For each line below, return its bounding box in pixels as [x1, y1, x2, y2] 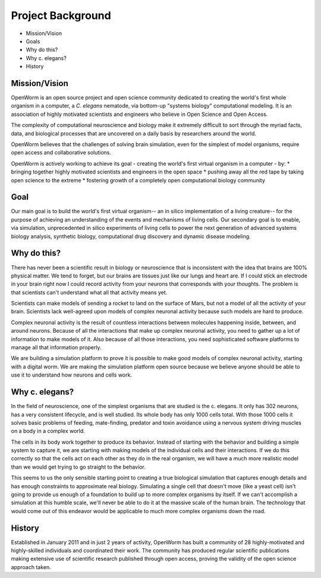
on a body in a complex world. [11, 428, 86, 435]
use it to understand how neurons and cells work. [11, 371, 132, 378]
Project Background [11, 9, 111, 22]
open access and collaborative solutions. [11, 149, 112, 156]
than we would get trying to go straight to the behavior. [11, 463, 146, 470]
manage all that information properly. [11, 344, 102, 351]
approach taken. [11, 563, 51, 570]
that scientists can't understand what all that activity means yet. [11, 289, 168, 296]
